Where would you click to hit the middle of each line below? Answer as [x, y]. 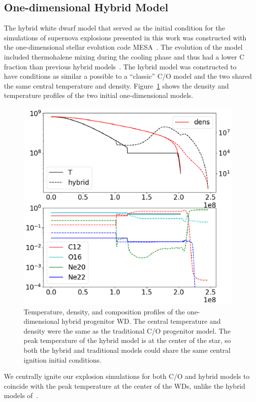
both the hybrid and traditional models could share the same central [127, 350]
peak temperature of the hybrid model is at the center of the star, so [127, 340]
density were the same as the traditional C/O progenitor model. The [127, 330]
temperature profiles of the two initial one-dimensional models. [99, 95]
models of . [21, 395]
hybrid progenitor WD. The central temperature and [141, 321]
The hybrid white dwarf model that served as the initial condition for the [115, 28]
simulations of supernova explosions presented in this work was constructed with [125, 37]
